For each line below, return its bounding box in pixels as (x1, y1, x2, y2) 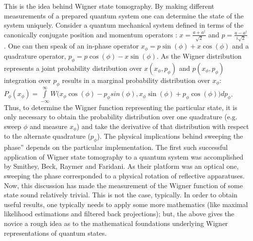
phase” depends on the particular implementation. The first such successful (4, 142, 228, 152)
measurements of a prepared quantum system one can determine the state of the (4, 10, 244, 20)
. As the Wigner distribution (157, 50, 242, 61)
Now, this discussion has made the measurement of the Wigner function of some (4, 180, 243, 190)
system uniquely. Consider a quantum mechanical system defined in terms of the (4, 20, 244, 30)
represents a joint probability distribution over (4, 63, 142, 73)
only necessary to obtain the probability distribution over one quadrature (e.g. (4, 112, 237, 122)
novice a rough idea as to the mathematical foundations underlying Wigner (4, 218, 228, 228)
